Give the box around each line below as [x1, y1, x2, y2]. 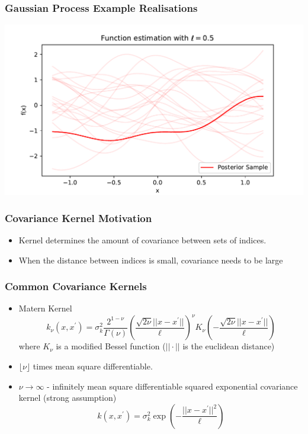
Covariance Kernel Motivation [5, 210, 152, 225]
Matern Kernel [18, 302, 72, 314]
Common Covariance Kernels [5, 279, 147, 294]
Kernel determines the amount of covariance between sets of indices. [18, 233, 267, 246]
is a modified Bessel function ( [56, 340, 166, 352]
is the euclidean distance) [182, 340, 275, 352]
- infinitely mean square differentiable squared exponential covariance [47, 380, 298, 392]
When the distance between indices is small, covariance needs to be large [18, 253, 283, 266]
